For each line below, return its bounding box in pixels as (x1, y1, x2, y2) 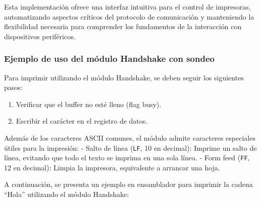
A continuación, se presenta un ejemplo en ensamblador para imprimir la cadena (4, 179, 253, 189)
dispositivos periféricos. (4, 31, 76, 41)
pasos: (4, 82, 23, 92)
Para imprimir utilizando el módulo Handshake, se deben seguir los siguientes (4, 72, 244, 82)
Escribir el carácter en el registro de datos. (16, 116, 148, 126)
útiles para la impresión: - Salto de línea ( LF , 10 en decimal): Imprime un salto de (4, 142, 257, 153)
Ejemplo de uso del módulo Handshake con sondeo (4, 52, 215, 65)
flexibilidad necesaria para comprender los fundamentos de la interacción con (4, 21, 242, 32)
